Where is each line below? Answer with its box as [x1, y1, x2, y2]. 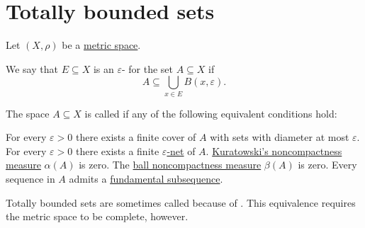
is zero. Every [298, 157, 357, 172]
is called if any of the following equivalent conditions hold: [84, 106, 337, 120]
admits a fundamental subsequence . [69, 171, 223, 186]
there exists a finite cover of [75, 130, 196, 144]
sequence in [6, 171, 55, 186]
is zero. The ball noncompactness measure [79, 157, 262, 172]
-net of [167, 143, 196, 158]
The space [6, 106, 50, 120]
